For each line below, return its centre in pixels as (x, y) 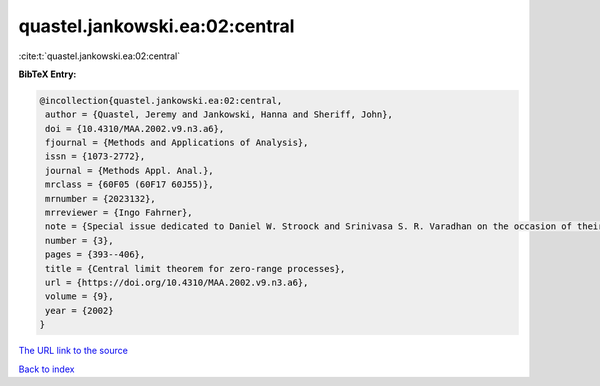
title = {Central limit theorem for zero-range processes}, (195, 268)
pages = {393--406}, (95, 254)
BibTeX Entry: (47, 74)
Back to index (46, 369)
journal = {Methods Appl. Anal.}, (129, 170)
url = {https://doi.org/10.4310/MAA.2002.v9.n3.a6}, (177, 282)
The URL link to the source (73, 351)
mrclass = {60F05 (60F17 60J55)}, (129, 184)
